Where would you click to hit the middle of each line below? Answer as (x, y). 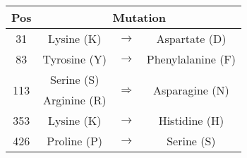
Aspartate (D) (191, 38)
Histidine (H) (191, 120)
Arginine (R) (74, 100)
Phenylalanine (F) (191, 59)
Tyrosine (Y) (74, 59)
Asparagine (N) (191, 90)
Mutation (139, 17)
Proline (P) (75, 141)
